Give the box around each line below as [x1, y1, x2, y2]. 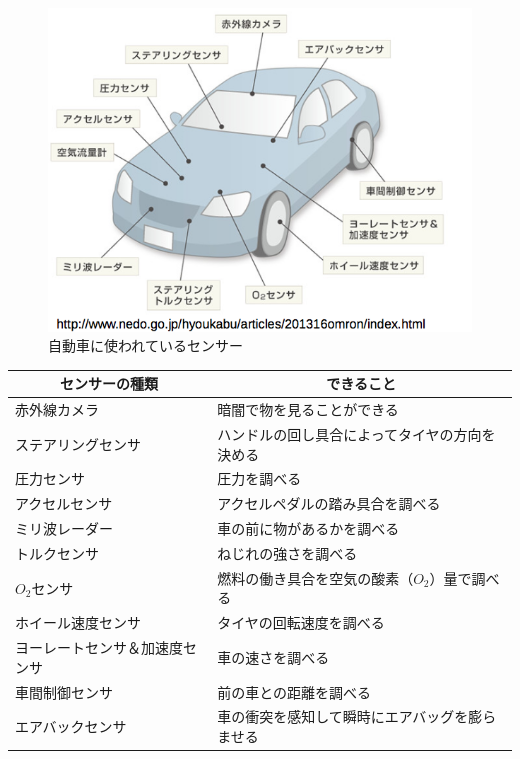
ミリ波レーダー [15, 518, 113, 539]
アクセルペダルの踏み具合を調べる [217, 493, 441, 514]
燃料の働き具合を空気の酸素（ [217, 567, 414, 588]
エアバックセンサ [15, 716, 127, 737]
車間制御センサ [15, 681, 113, 702]
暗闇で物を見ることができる [217, 399, 399, 420]
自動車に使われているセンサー [48, 335, 243, 356]
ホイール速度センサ [15, 612, 141, 633]
